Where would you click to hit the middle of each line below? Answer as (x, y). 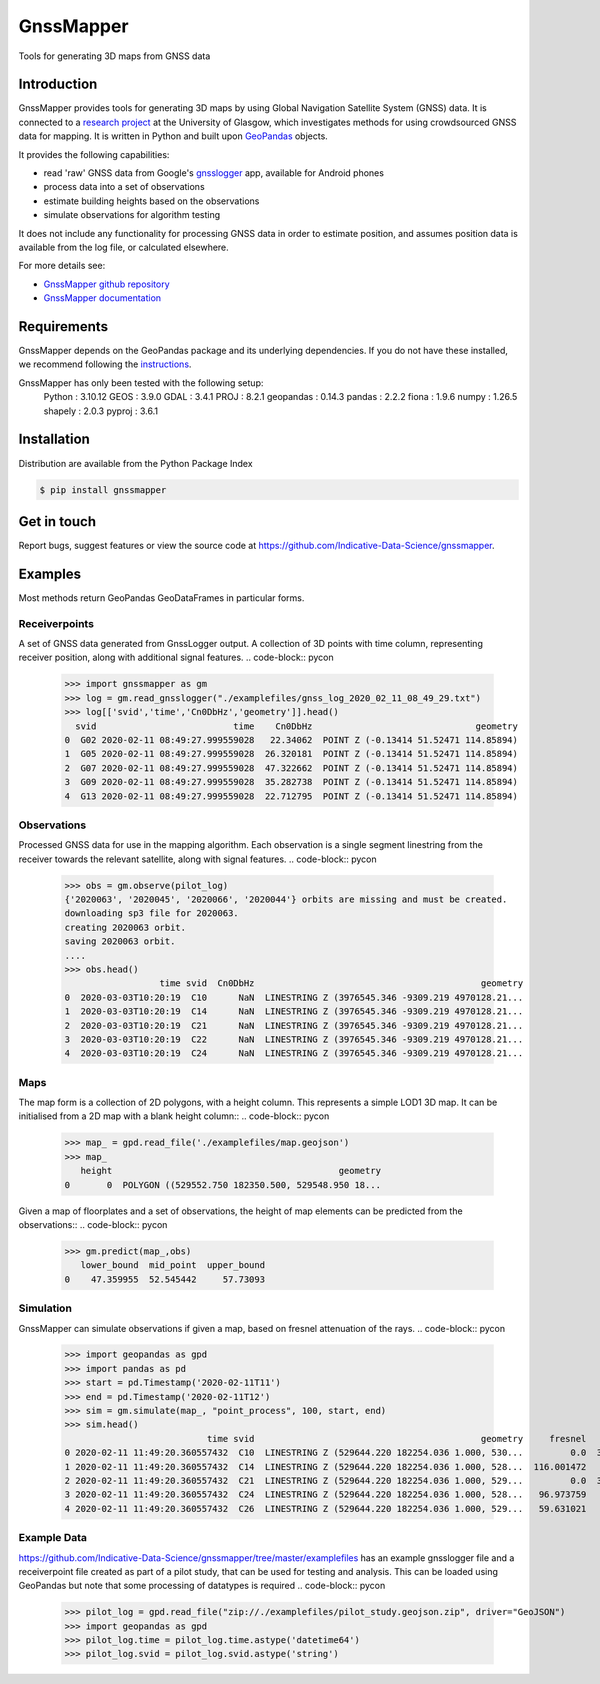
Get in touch (57, 521)
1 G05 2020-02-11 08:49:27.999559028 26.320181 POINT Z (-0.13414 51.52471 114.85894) (291, 754)
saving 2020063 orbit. (120, 941)
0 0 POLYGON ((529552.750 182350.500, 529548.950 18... (223, 1184)
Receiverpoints (56, 623)
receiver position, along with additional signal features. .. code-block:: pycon (176, 657)
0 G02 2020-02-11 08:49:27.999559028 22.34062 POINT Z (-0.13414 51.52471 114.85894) (291, 739)
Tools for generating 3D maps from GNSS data (114, 56)
